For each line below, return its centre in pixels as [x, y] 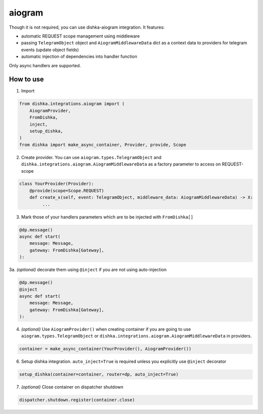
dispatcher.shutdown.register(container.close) [77, 400]
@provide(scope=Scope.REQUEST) [67, 190]
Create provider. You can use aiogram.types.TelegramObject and [91, 157]
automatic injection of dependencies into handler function [79, 56]
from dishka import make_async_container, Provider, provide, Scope [103, 144]
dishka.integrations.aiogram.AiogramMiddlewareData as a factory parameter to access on [121, 164]
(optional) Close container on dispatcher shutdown [72, 387]
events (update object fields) [50, 50]
